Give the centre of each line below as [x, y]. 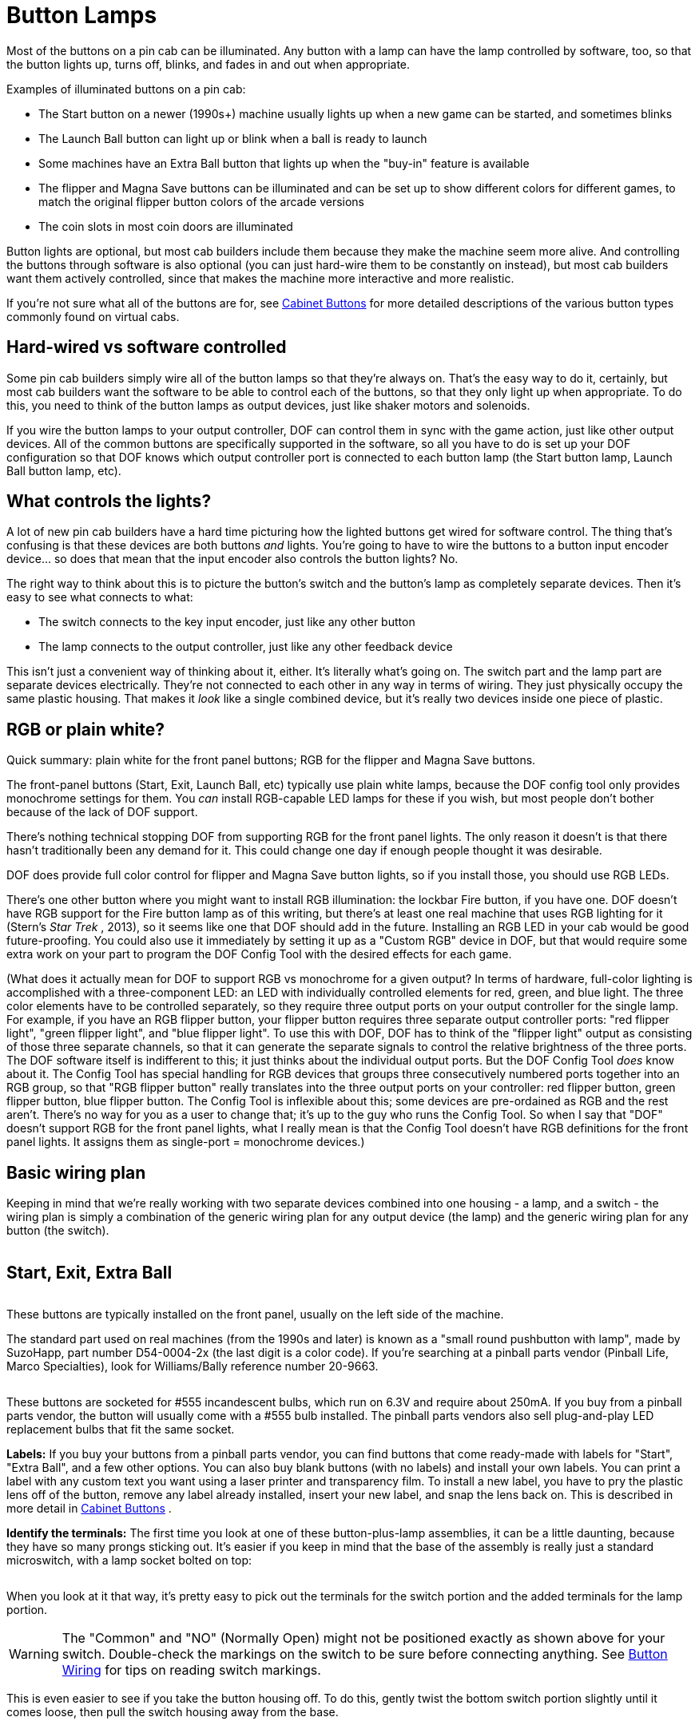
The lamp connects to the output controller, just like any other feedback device [246, 647]
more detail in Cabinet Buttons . [89, 1508]
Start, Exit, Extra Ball [89, 1272]
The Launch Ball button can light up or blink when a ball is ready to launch [233, 138]
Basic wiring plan [76, 1172]
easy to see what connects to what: [100, 597]
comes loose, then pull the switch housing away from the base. [173, 1711]
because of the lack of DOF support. [102, 812]
